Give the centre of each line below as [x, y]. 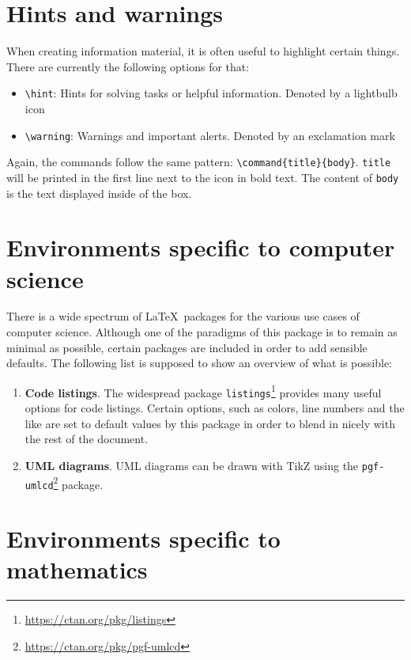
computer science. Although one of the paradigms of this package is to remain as [202, 332]
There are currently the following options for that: [128, 66]
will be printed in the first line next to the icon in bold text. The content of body [203, 177]
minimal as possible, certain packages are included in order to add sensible [187, 347]
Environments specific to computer [201, 247]
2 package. [78, 483]
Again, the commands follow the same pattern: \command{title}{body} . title [199, 162]
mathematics [77, 569]
